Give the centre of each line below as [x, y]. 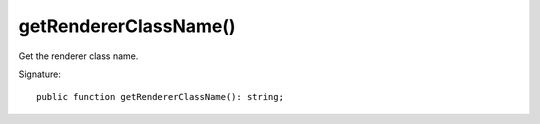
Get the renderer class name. [78, 56]
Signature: [40, 74]
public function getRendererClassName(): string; [160, 97]
